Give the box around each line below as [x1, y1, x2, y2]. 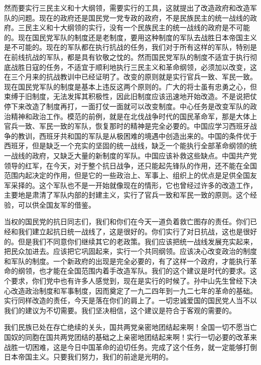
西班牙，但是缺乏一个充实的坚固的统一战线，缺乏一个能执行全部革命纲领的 [4, 140, 250, 151]
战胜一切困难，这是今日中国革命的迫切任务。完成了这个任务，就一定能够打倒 [4, 341, 257, 352]
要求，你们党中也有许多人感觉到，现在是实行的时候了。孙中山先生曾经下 [11, 276, 250, 286]
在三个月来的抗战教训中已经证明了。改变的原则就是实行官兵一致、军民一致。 [4, 71, 257, 82]
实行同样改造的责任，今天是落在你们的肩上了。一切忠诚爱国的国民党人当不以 [4, 295, 257, 306]
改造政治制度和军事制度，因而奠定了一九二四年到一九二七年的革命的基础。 [11, 285, 257, 296]
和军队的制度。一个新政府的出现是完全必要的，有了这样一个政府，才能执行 [4, 255, 250, 266]
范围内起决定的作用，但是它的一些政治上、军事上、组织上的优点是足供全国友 [4, 170, 257, 180]
